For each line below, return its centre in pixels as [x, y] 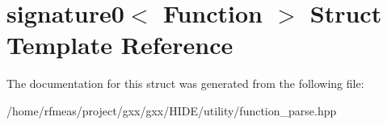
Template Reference [120, 45]
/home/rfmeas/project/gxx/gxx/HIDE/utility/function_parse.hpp [172, 110]
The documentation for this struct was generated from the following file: [185, 83]
